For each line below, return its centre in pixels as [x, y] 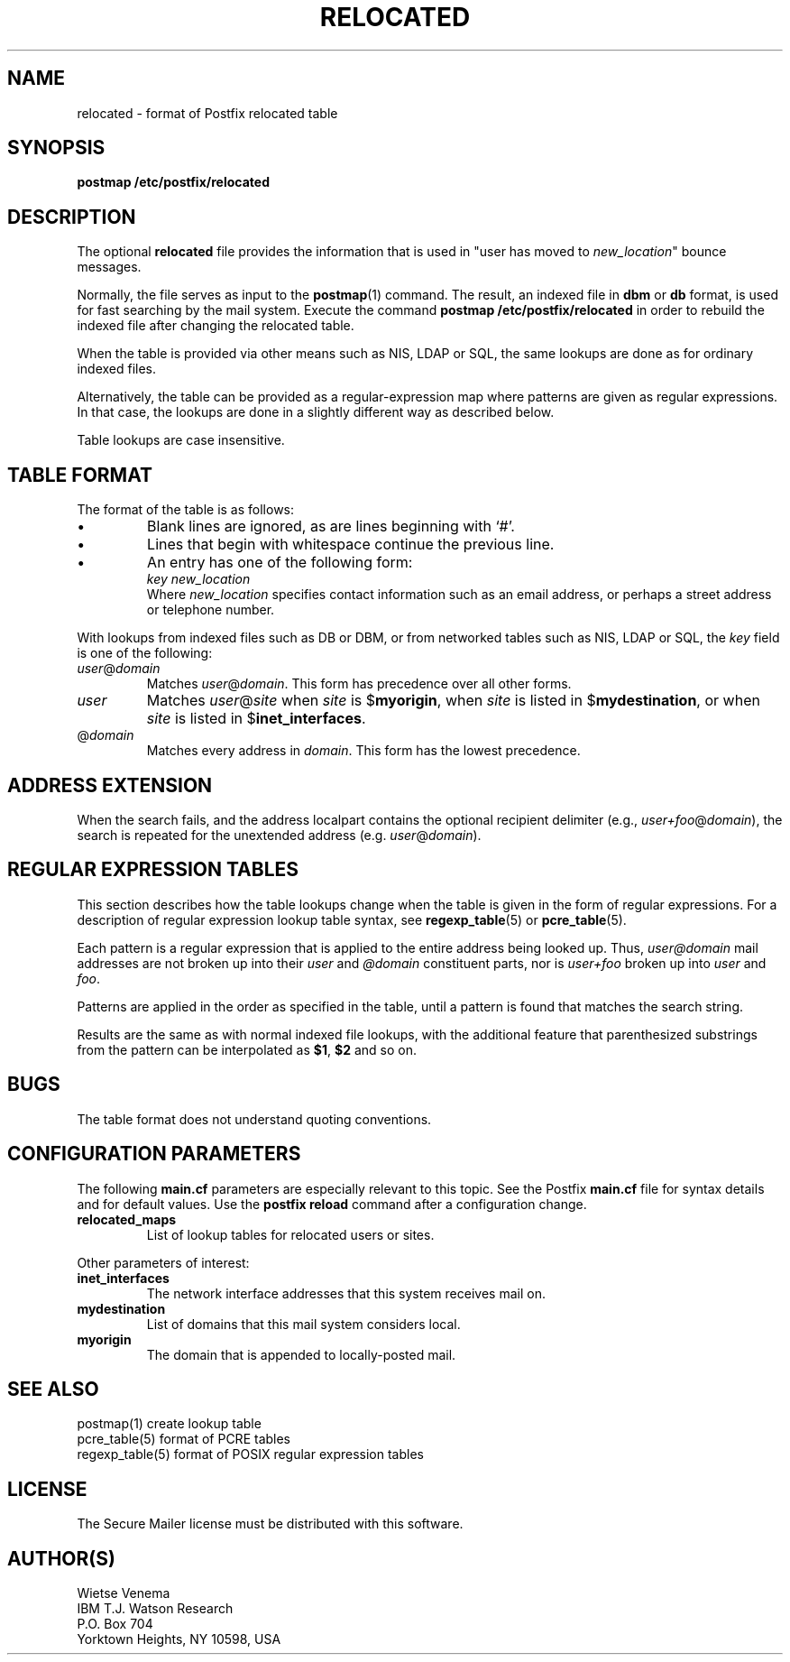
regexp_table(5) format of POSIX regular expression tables [250, 1454]
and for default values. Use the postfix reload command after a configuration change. [332, 1204]
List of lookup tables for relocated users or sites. [290, 1234]
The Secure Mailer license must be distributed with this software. [270, 1524]
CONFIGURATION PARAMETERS [154, 1154]
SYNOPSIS [56, 148]
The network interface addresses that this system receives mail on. [346, 1293]
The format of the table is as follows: [186, 510]
